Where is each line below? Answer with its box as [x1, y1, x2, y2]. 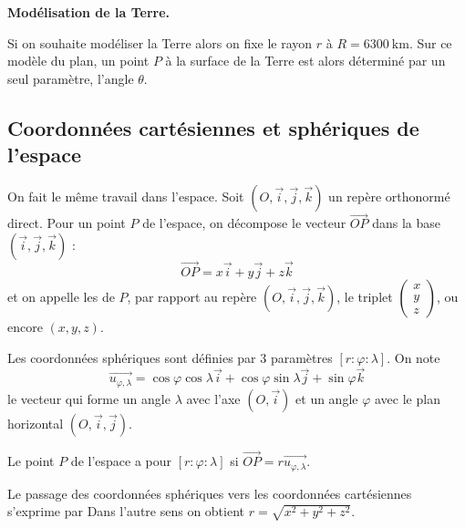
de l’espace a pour [70, 451, 172, 471]
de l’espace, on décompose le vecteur [142, 213, 346, 233]
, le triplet [336, 287, 393, 305]
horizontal [7, 413, 64, 432]
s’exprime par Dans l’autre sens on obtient [7, 502, 245, 521]
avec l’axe [186, 388, 241, 408]
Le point [7, 451, 55, 471]
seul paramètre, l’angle [7, 68, 134, 88]
